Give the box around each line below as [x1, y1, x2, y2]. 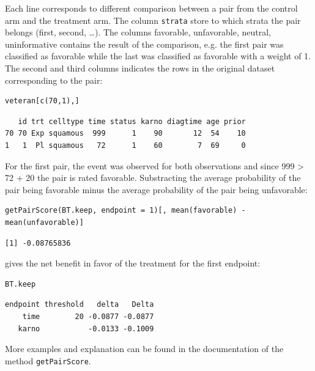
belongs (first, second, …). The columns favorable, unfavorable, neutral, [5, 26, 271, 39]
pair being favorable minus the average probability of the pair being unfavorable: [5, 183, 308, 196]
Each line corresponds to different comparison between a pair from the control [5, 2, 298, 14]
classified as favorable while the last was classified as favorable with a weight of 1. [5, 50, 311, 62]
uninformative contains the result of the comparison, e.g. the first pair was [5, 37, 284, 50]
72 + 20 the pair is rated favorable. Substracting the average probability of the [5, 171, 301, 184]
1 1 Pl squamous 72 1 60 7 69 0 [5, 141, 246, 150]
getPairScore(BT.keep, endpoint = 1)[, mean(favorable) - [5, 206, 246, 215]
